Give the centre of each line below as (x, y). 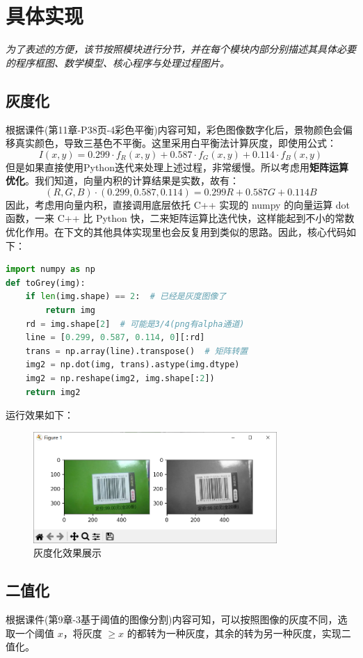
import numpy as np (50, 270)
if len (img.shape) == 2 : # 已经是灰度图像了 (126, 297)
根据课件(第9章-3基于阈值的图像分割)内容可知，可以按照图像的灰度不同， (172, 619)
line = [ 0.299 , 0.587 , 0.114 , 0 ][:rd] (115, 338)
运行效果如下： (40, 415)
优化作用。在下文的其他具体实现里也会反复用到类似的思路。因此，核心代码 (176, 232)
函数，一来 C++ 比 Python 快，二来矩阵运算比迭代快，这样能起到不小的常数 (180, 218)
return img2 (53, 392)
